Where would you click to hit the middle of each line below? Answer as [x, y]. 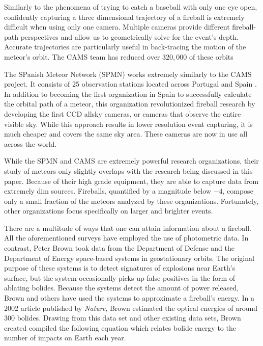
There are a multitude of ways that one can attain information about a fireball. [128, 228]
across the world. [31, 143]
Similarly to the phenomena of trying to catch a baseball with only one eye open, [131, 7]
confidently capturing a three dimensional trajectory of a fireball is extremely [124, 17]
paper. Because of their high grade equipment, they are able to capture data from [131, 181]
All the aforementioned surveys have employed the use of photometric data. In [126, 238]
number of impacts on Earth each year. [65, 338]
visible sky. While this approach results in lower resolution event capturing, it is [128, 124]
